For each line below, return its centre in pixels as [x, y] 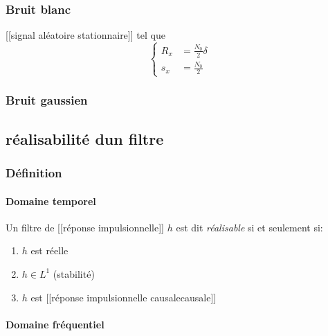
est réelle [49, 250]
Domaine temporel [51, 201]
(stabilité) [74, 273]
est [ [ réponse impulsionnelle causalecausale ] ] [124, 297]
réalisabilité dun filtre [85, 138]
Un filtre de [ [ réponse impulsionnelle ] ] [85, 227]
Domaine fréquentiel [55, 324]
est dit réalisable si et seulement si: [249, 227]
